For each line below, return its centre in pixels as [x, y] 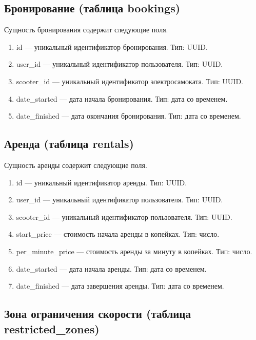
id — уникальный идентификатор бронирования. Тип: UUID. [112, 46]
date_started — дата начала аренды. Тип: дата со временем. [111, 268]
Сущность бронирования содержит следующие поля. [86, 30]
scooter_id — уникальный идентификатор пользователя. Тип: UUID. [124, 216]
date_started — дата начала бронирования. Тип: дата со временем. [122, 98]
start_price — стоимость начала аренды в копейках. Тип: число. [118, 234]
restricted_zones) [52, 328]
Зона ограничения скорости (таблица [97, 314]
